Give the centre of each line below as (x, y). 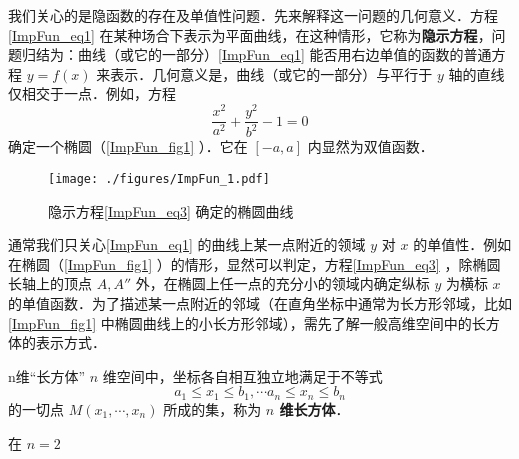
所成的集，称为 (212, 408)
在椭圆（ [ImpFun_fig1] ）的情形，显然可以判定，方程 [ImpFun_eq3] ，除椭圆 (254, 263)
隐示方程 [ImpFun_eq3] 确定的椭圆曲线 (171, 210)
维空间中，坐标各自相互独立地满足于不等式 (242, 375)
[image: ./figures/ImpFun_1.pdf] (159, 179)
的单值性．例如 (462, 244)
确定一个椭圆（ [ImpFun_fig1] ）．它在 (128, 146)
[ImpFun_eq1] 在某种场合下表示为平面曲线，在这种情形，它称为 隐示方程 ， (250, 34)
